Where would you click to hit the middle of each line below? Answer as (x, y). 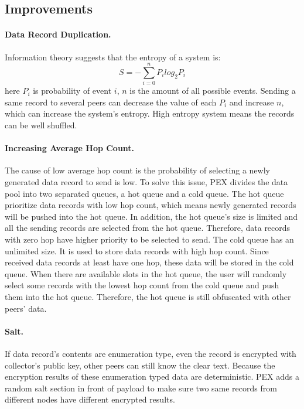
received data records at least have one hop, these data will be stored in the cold (149, 262)
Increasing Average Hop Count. (70, 148)
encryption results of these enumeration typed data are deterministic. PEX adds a (152, 376)
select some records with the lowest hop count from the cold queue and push (142, 285)
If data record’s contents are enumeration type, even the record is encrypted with (151, 353)
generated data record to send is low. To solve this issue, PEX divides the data (146, 182)
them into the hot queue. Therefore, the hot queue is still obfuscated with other (148, 296)
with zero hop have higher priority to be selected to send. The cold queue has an (149, 239)
